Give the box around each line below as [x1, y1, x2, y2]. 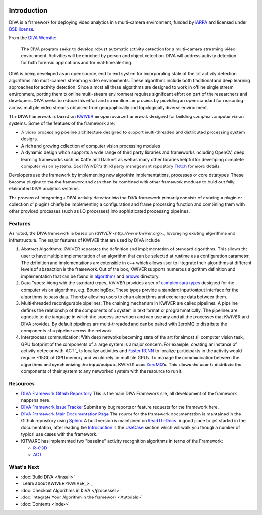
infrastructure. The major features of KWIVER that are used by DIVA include [9, 237, 160, 243]
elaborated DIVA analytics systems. [9, 186, 80, 192]
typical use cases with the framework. [21, 431, 98, 437]
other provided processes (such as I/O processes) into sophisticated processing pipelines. [9, 208, 190, 214]
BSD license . [9, 26, 34, 32]
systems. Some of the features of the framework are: [9, 120, 115, 126]
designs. [21, 136, 38, 142]
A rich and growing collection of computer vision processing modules [21, 143, 160, 149]
